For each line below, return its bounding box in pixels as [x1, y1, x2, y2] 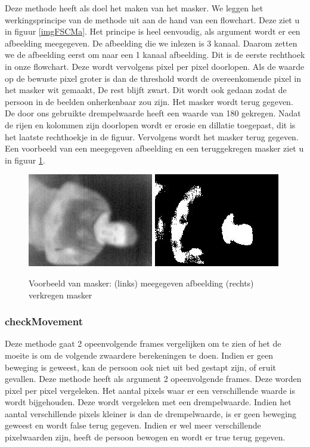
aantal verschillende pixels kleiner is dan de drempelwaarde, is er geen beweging [5, 407, 296, 420]
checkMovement [5, 314, 83, 329]
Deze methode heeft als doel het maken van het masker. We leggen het [5, 2, 263, 14]
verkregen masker [29, 288, 92, 301]
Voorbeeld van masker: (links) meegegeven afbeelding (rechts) [29, 276, 254, 289]
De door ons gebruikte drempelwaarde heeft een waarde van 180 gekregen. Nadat [5, 107, 301, 119]
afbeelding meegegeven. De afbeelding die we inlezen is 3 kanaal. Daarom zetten [5, 36, 297, 49]
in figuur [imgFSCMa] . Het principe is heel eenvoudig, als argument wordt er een [5, 25, 300, 38]
